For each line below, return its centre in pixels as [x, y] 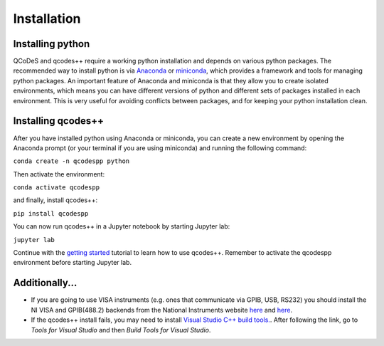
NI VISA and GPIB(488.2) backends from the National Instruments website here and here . [162, 310]
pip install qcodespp [51, 213]
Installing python [52, 44]
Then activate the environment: [59, 174]
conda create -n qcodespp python [71, 161]
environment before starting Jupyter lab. [72, 263]
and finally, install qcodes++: [55, 200]
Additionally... [45, 283]
